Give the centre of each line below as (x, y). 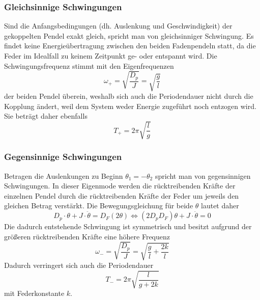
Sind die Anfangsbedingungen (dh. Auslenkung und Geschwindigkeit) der (118, 26)
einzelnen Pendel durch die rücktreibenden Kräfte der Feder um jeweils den (122, 195)
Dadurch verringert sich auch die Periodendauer (79, 265)
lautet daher (220, 206)
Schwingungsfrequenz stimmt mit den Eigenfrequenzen (89, 65)
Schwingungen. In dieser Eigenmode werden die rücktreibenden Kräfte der (120, 186)
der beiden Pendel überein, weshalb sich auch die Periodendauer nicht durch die (129, 96)
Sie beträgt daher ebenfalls (46, 116)
